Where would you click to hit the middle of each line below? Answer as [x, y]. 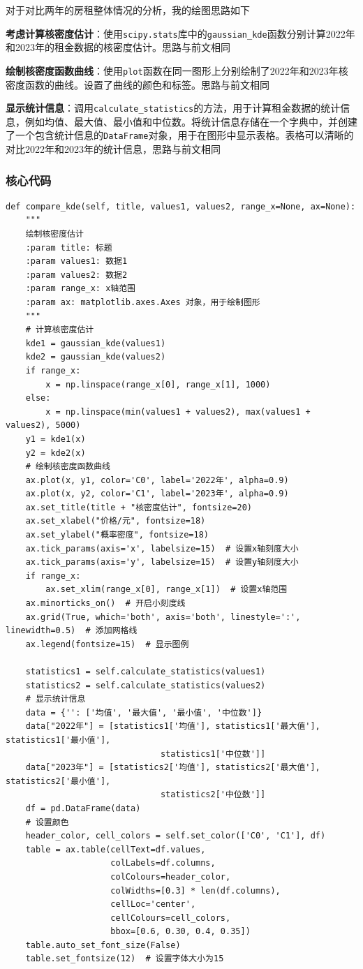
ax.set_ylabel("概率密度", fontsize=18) [117, 535]
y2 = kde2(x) [55, 453]
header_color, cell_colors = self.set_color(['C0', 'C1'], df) [176, 836]
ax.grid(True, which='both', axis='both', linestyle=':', [163, 617]
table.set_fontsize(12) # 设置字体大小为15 [125, 959]
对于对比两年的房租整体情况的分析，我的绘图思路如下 [128, 10]
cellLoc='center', [153, 904]
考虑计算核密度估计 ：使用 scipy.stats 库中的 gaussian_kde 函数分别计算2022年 [180, 33]
